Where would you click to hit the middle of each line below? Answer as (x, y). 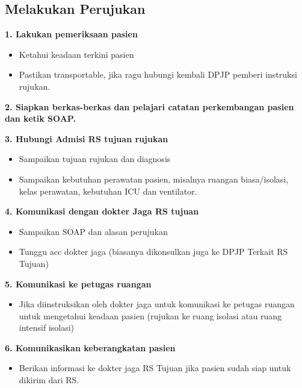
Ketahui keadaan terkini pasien (76, 54)
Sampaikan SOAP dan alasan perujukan (93, 231)
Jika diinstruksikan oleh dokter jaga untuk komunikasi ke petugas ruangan (157, 304)
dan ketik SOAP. (40, 118)
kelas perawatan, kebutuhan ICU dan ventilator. (108, 191)
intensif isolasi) (47, 327)
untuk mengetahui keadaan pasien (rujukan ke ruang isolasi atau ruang (150, 315)
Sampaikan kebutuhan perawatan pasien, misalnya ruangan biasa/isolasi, (154, 179)
